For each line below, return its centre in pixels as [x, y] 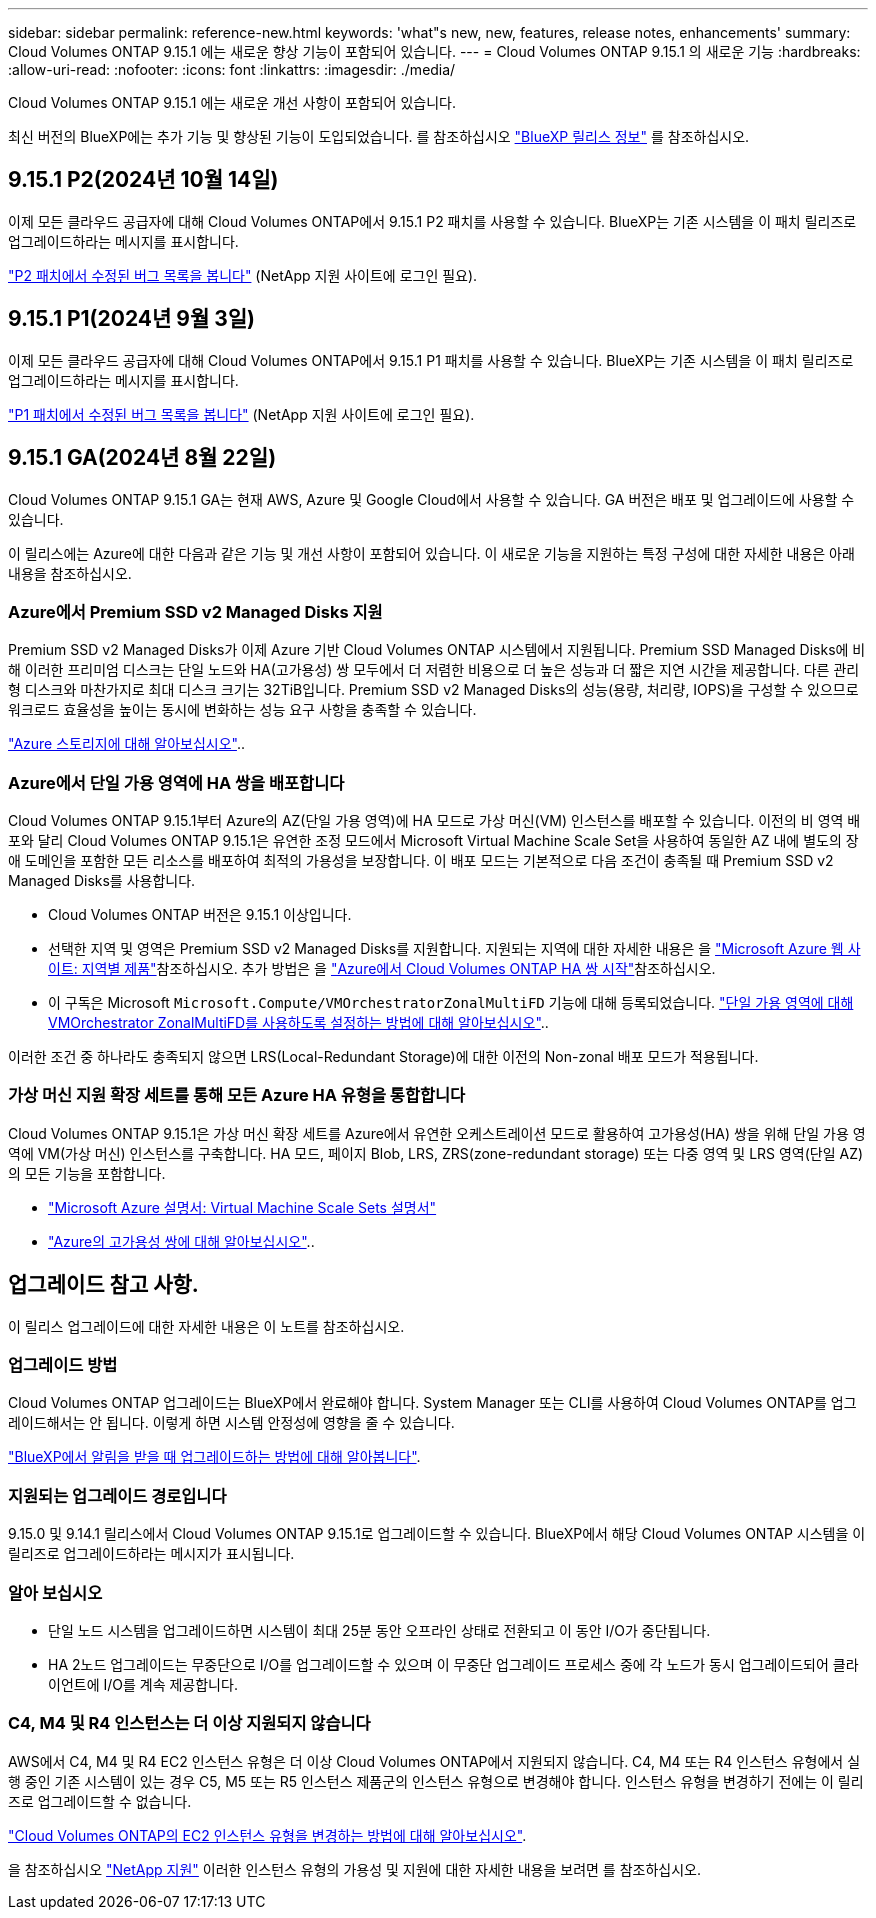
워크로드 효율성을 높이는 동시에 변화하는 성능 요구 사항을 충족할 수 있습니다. [242, 710]
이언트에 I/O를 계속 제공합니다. [143, 1684]
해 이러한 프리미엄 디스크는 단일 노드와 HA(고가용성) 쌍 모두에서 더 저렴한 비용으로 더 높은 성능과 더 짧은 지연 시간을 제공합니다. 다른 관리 [434, 670]
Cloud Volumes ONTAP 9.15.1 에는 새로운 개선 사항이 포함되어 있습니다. [232, 102]
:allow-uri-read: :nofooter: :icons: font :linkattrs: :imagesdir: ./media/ [232, 69]
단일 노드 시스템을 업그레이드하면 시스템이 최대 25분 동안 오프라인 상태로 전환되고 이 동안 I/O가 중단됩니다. [379, 1630]
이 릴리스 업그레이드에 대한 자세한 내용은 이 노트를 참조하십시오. [206, 1326]
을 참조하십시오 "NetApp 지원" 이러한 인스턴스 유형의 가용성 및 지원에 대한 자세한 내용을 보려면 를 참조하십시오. [354, 1869]
